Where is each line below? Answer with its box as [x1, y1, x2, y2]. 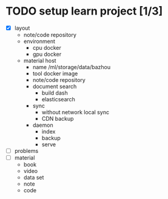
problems [14, 147, 39, 154]
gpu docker [32, 50, 62, 58]
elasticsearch [41, 96, 75, 103]
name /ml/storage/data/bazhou [32, 64, 111, 70]
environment [23, 38, 56, 45]
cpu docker [32, 44, 61, 51]
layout [14, 24, 30, 32]
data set [23, 174, 44, 181]
